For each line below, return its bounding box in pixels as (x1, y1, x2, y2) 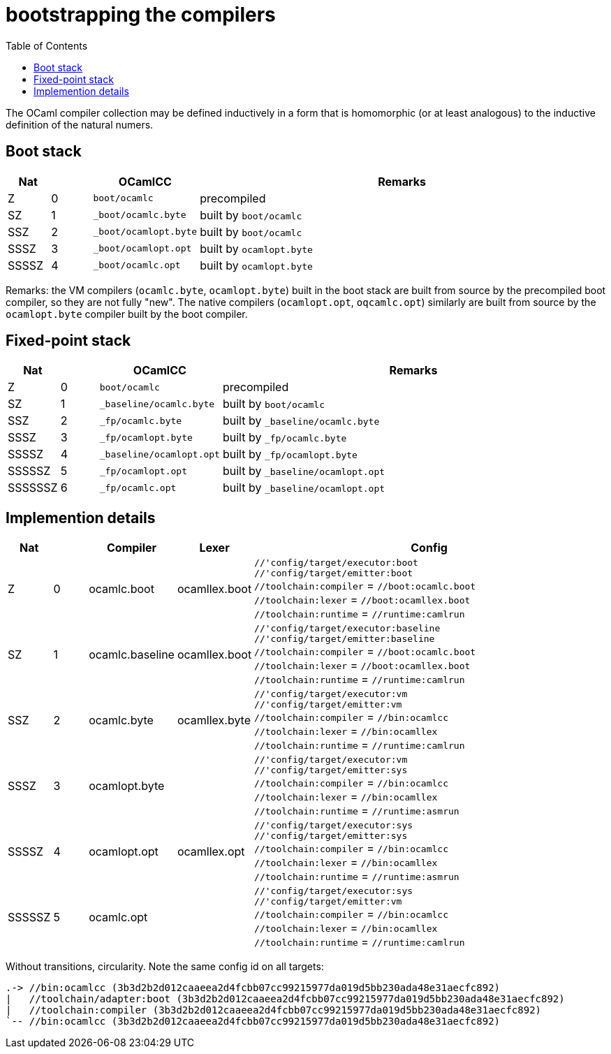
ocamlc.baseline (89, 647, 175, 662)
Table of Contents (6, 39, 88, 52)
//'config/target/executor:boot (254, 557, 418, 569)
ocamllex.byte (177, 713, 251, 728)
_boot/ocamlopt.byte (93, 226, 198, 237)
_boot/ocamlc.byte (93, 210, 186, 221)
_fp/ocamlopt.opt (99, 465, 187, 476)
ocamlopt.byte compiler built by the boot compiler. (6, 307, 248, 320)
